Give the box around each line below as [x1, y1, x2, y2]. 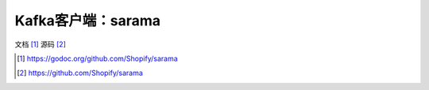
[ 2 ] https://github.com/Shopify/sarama [17, 68, 143, 78]
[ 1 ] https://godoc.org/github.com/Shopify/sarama [17, 54, 178, 63]
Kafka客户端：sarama [14, 12, 161, 29]
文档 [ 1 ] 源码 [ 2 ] [14, 39, 67, 49]
